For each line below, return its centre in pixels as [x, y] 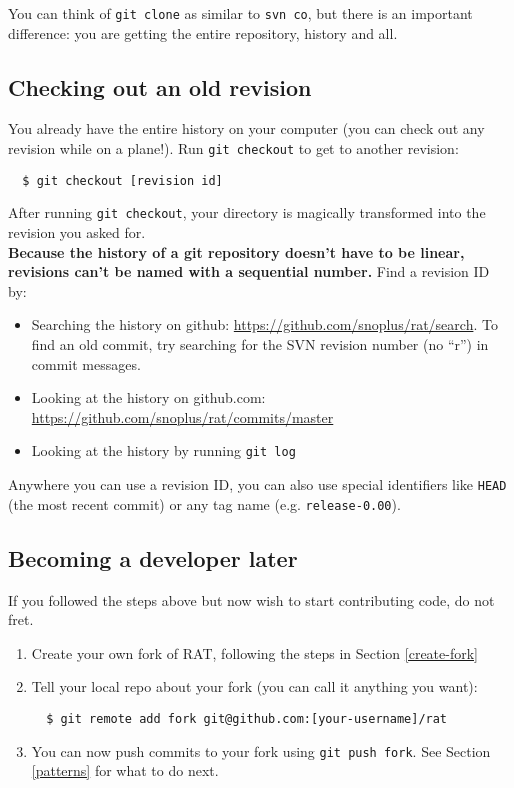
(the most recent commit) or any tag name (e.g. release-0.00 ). [204, 503]
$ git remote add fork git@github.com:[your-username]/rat [247, 718]
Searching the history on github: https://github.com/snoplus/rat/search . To [264, 324]
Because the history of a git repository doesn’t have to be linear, [236, 251]
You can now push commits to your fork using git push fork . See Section [261, 750]
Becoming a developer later [153, 557]
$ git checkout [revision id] [122, 180]
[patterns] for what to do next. [125, 770]
